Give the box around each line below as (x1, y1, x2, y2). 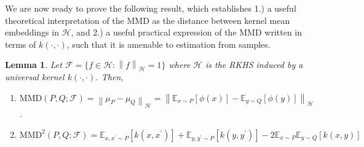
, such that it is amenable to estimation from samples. (66, 37, 271, 50)
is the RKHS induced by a (205, 58, 303, 71)
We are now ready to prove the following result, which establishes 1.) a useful (5, 2, 296, 14)
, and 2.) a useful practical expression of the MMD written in (71, 26, 303, 39)
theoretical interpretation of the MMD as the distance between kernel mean (5, 13, 290, 26)
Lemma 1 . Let (5, 58, 62, 71)
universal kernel (5, 70, 65, 83)
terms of (5, 37, 36, 50)
